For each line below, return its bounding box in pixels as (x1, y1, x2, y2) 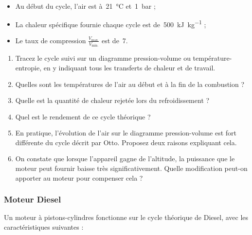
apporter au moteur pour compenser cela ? (15, 172, 143, 183)
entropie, (15, 62, 42, 72)
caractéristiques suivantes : (4, 222, 84, 232)
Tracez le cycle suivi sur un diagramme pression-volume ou (15, 53, 191, 63)
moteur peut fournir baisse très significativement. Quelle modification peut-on (15, 163, 248, 173)
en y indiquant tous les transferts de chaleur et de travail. (43, 62, 216, 72)
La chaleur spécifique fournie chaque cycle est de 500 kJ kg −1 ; (15, 17, 206, 29)
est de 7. (102, 35, 128, 45)
